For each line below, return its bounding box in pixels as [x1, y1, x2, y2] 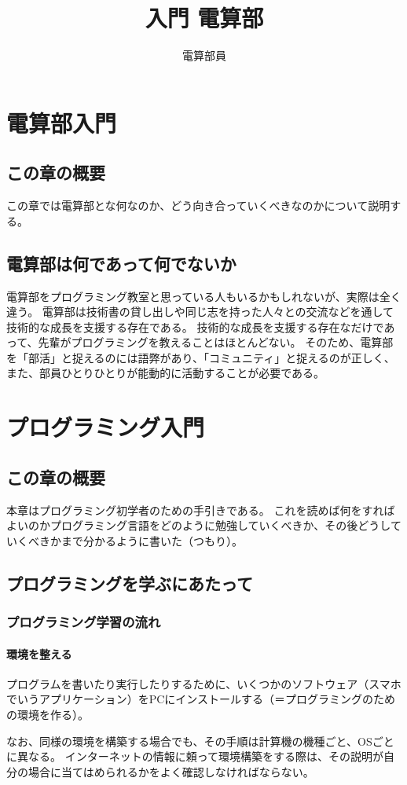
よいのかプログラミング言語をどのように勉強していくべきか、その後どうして [6, 517, 401, 534]
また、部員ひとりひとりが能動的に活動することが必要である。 [6, 365, 325, 381]
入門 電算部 [145, 2, 264, 34]
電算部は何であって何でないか [6, 251, 236, 275]
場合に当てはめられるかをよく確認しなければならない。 [27, 763, 314, 779]
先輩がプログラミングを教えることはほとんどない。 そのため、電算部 [38, 334, 394, 350]
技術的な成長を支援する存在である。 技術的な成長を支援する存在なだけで [6, 318, 384, 335]
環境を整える [6, 645, 72, 662]
